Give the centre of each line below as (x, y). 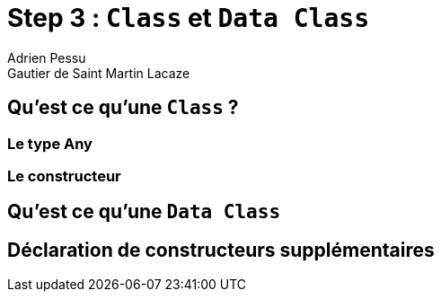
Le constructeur (64, 176)
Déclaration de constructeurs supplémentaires (221, 250)
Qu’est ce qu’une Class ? (123, 108)
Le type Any (50, 143)
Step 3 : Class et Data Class (189, 18)
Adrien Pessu (47, 57)
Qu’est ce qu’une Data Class (144, 212)
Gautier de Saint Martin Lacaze (99, 73)
